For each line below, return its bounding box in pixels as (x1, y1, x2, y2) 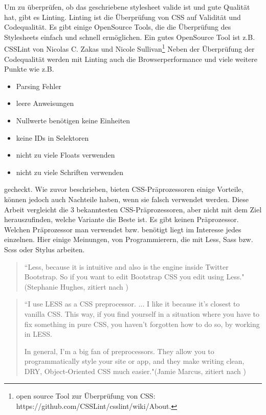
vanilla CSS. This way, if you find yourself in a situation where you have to (24, 308, 260, 319)
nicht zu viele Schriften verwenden (16, 166, 124, 177)
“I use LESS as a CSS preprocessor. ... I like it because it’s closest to (24, 298, 240, 309)
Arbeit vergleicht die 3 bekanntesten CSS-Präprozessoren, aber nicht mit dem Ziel (4, 204, 262, 214)
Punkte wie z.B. (4, 63, 54, 74)
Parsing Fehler (16, 80, 61, 91)
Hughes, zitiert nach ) (60, 281, 128, 292)
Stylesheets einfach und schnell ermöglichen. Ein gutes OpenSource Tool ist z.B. (4, 31, 255, 42)
